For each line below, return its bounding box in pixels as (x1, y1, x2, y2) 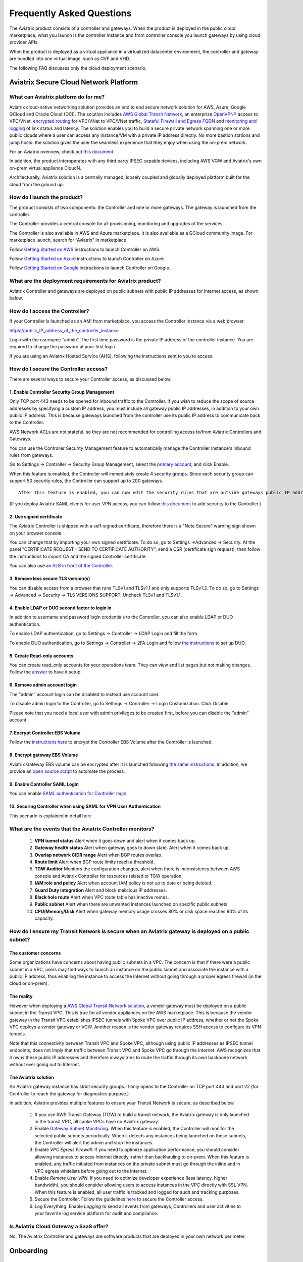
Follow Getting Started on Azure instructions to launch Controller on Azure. (9, 255, 165, 262)
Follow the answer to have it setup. (9, 669, 82, 675)
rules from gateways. (9, 452, 54, 458)
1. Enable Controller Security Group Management (9, 389, 115, 395)
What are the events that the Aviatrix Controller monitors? (9, 825, 155, 832)
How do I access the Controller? (9, 307, 89, 314)
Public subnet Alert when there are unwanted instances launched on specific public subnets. (34, 901, 229, 907)
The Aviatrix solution (9, 1074, 54, 1080)
